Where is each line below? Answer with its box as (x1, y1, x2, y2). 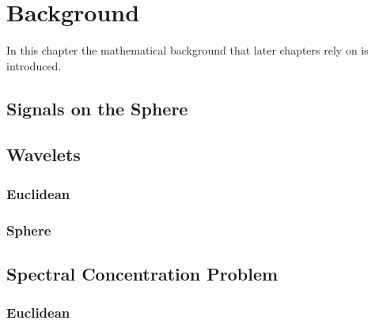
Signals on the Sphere (6, 96, 188, 120)
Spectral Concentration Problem (6, 261, 278, 285)
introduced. (6, 57, 62, 73)
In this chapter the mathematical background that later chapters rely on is (6, 42, 369, 58)
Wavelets (6, 142, 81, 167)
